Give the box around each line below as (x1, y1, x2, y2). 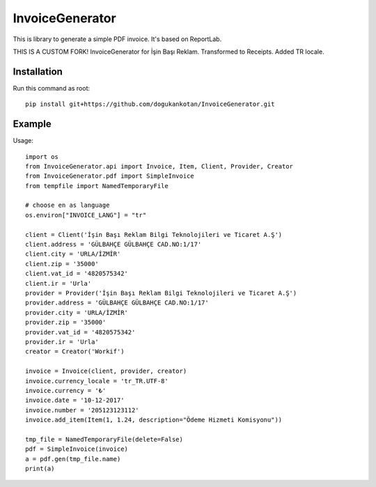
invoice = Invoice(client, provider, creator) (25, 367, 187, 376)
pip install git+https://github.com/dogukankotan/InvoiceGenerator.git (25, 100, 275, 108)
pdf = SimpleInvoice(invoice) (25, 445, 129, 453)
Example (13, 118, 52, 130)
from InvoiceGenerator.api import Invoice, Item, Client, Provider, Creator (25, 162, 294, 170)
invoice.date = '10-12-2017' (25, 396, 125, 404)
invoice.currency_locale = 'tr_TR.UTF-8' (25, 377, 169, 385)
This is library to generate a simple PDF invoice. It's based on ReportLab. (13, 35, 222, 43)
